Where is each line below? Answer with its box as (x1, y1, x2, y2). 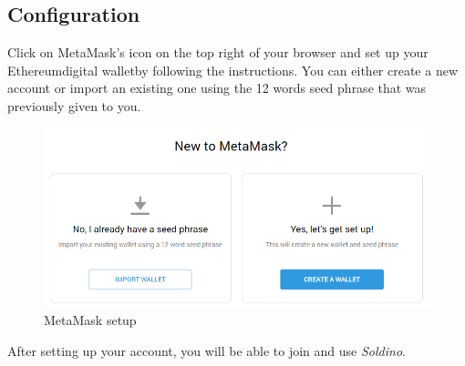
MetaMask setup (44, 310, 137, 330)
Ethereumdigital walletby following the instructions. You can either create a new (7, 60, 459, 79)
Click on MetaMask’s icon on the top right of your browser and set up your (7, 43, 429, 62)
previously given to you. (7, 96, 141, 115)
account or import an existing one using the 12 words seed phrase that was (7, 78, 427, 97)
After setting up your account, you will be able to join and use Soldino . (7, 341, 406, 360)
